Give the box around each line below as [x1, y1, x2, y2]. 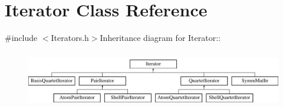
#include [5, 32, 38, 44]
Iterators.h [51, 32, 89, 44]
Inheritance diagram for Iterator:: [100, 32, 221, 44]
